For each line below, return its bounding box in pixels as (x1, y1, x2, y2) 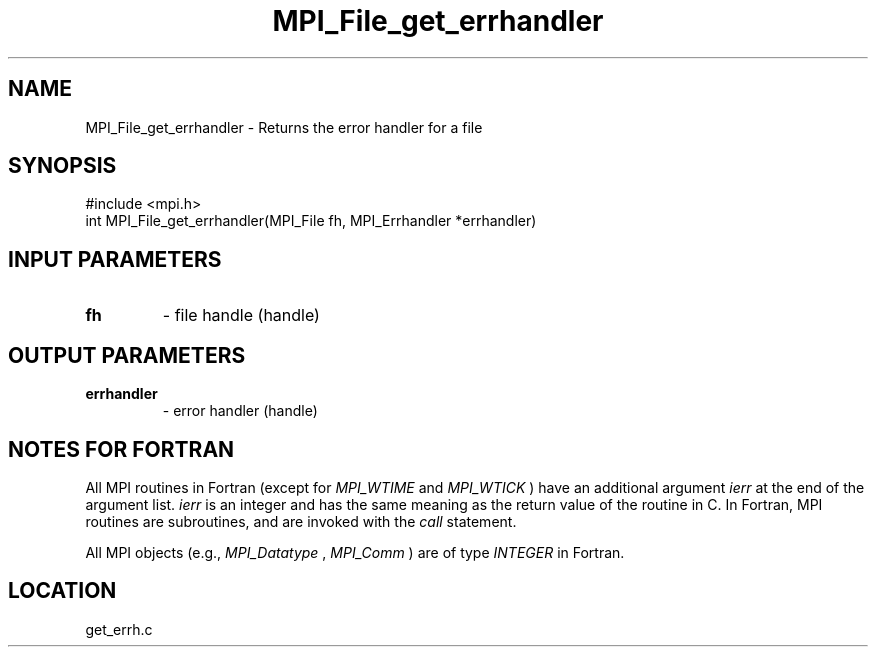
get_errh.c (85, 620, 153, 638)
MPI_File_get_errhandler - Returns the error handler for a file (85, 118, 483, 136)
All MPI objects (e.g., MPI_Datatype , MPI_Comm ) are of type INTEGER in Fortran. (85, 543, 625, 561)
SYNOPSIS (8, 153, 117, 179)
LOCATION (8, 578, 117, 604)
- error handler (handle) (162, 402, 318, 420)
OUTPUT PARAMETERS (8, 342, 246, 368)
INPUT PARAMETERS (8, 246, 222, 272)
